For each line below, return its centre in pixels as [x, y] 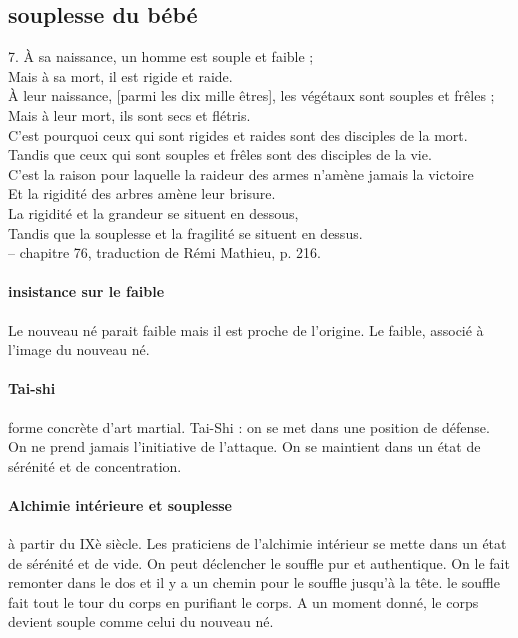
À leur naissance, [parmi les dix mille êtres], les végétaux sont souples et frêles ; [251, 95]
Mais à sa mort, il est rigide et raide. [120, 75]
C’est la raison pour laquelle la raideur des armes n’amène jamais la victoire [241, 173]
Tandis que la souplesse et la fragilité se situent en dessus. [185, 232]
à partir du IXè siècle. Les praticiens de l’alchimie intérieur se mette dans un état [257, 543]
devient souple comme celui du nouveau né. [141, 621]
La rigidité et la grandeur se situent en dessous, [153, 212]
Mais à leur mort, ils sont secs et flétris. [129, 114]
